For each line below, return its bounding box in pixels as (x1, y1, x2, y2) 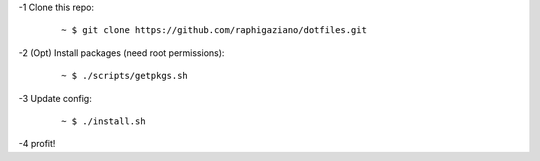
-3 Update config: (18, 92, 92, 104)
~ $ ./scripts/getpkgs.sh (61, 70, 189, 82)
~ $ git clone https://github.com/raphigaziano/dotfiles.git (61, 25, 367, 36)
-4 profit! (18, 138, 56, 150)
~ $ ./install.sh (61, 115, 146, 127)
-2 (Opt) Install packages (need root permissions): (18, 46, 225, 59)
